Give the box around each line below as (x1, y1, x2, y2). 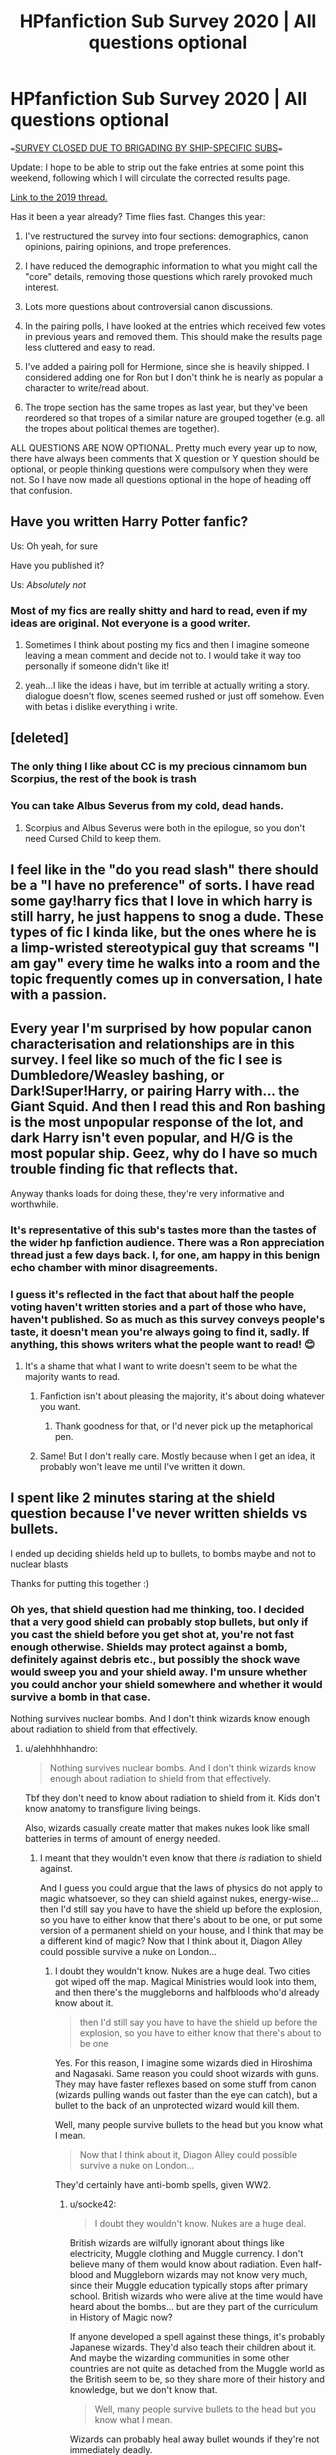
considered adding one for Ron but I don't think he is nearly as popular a (24, 371, 324, 383)
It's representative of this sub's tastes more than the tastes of (10, 1223, 317, 1237)
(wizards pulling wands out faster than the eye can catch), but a (54, 2089, 318, 2101)
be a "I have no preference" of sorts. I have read (10, 877, 315, 894)
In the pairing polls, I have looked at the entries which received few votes (24, 320, 326, 332)
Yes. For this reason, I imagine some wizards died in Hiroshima (54, 2057, 313, 2069)
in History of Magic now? (69, 2311, 173, 2324)
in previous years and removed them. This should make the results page (24, 330, 323, 342)
